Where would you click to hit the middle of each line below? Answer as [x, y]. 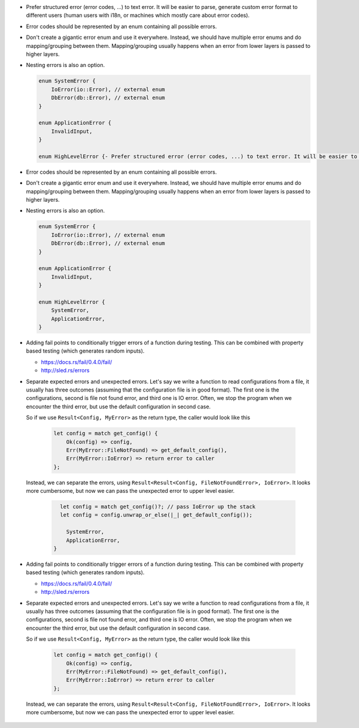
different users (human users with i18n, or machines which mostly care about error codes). [138, 16]
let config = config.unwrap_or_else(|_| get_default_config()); [156, 515]
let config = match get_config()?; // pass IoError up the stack [158, 507]
